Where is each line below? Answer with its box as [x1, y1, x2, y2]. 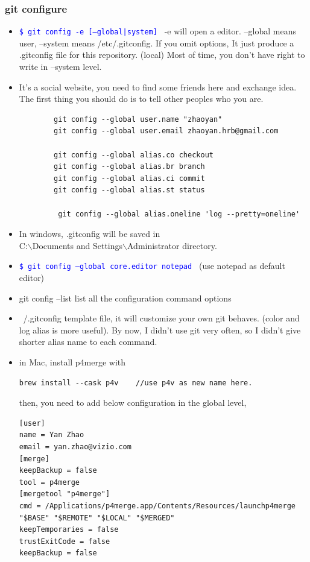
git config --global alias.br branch [54, 162, 205, 171]
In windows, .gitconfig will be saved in [19, 227, 160, 240]
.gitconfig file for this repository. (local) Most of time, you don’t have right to [19, 48, 305, 61]
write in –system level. [19, 60, 102, 73]
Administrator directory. [127, 239, 217, 251]
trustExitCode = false [19, 537, 110, 546]
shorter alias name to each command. [19, 335, 157, 348]
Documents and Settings [32, 239, 123, 251]
